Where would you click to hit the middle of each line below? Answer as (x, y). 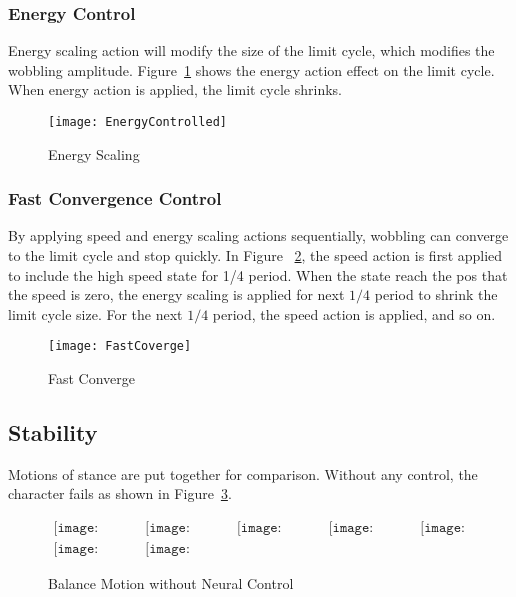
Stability (53, 432)
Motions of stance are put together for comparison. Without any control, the (243, 473)
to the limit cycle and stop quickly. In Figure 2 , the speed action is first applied (255, 255)
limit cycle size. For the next (95, 313)
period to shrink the (436, 294)
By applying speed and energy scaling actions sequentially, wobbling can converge (258, 235)
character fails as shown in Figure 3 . (120, 493)
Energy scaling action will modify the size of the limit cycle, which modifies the (251, 50)
